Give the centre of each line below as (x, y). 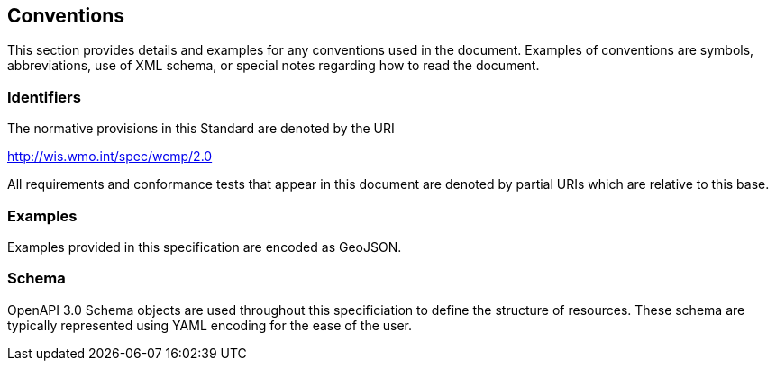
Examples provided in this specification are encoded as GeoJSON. (205, 247)
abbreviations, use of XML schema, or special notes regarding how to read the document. (274, 66)
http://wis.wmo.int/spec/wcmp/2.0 (110, 157)
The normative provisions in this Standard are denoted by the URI (201, 129)
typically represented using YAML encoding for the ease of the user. (210, 325)
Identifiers (44, 97)
